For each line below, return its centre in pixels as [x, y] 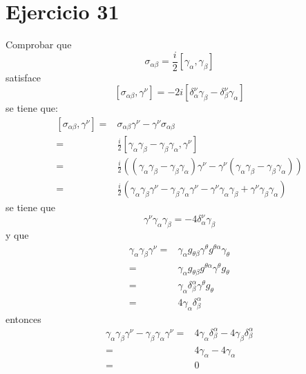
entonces [23, 318]
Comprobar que [39, 45]
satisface [23, 77]
